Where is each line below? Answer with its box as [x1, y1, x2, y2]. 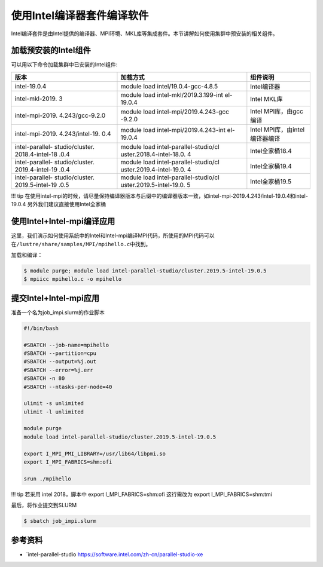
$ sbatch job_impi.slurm [23, 517, 97, 525]
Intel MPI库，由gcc [250, 107, 303, 115]
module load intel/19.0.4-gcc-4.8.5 [120, 82, 218, 90]
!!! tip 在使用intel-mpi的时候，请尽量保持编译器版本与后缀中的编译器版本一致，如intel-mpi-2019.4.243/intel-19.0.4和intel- [11, 192, 308, 200]
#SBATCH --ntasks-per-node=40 [23, 383, 112, 390]
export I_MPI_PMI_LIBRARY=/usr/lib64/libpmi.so [23, 450, 166, 457]
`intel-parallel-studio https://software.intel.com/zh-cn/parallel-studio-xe [26, 550, 203, 558]
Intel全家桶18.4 [250, 146, 292, 155]
